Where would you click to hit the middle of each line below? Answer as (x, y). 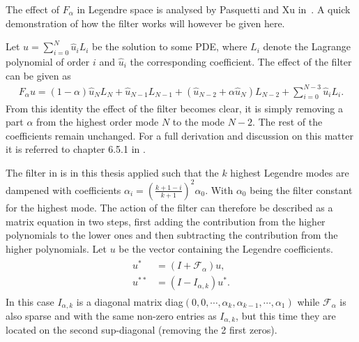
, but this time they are (286, 315)
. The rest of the (288, 122)
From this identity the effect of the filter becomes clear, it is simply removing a (174, 108)
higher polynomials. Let (56, 248)
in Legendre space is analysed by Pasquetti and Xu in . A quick (214, 9)
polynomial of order (48, 61)
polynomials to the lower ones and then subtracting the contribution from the (172, 235)
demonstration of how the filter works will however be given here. (145, 23)
